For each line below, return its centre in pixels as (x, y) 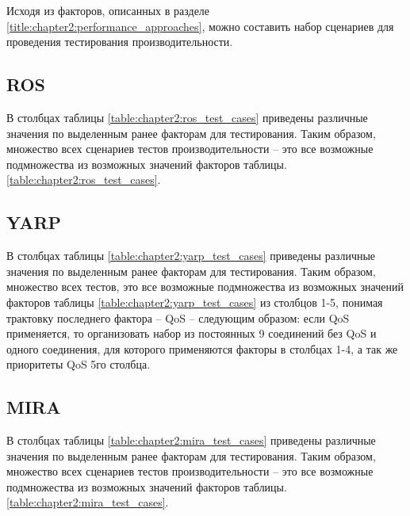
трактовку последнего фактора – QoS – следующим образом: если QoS (178, 317)
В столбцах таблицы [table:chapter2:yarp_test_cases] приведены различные (191, 256)
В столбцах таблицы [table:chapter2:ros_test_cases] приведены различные (187, 117)
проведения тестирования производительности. (120, 42)
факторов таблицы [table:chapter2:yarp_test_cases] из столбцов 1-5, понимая (195, 302)
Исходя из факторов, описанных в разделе (108, 10)
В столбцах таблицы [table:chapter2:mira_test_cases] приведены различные (191, 440)
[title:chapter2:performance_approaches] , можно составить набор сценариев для (200, 26)
